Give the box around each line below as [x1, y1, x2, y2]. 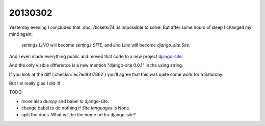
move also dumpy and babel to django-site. [21, 98, 109, 104]
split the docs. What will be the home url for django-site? [21, 112, 136, 118]
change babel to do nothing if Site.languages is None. [21, 105, 131, 111]
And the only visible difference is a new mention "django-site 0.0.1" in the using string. [9, 63, 184, 68]
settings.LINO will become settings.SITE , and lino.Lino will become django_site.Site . [21, 42, 191, 48]
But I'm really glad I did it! [9, 80, 61, 86]
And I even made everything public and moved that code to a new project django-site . [9, 53, 183, 59]
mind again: [9, 31, 33, 37]
